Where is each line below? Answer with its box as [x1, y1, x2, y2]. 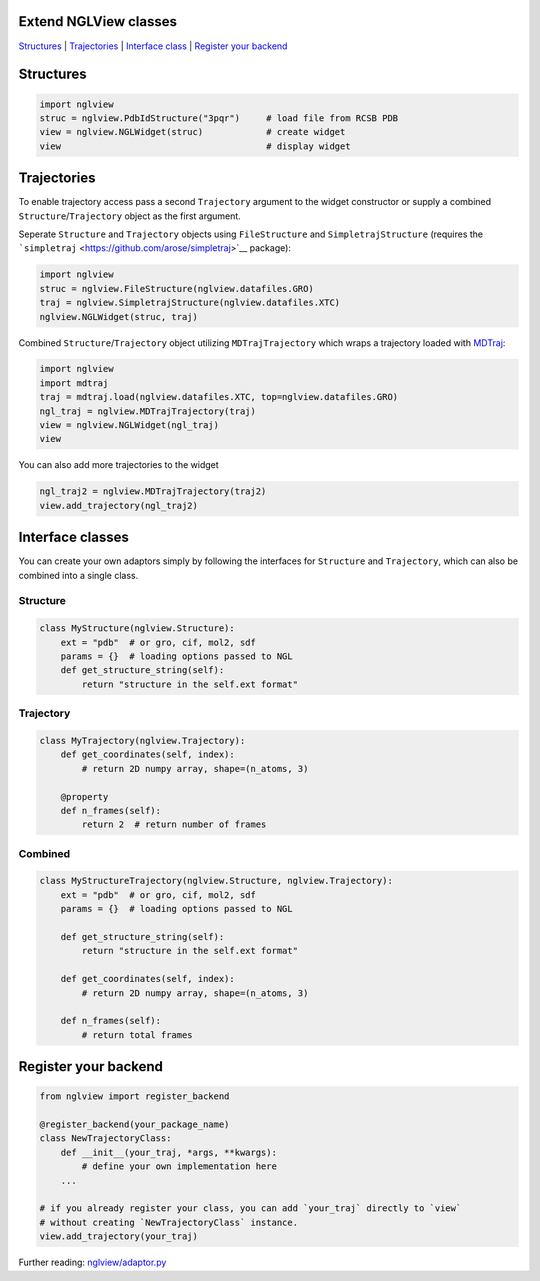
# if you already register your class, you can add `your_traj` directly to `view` [39, 1203, 462, 1214]
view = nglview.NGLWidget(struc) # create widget [39, 126, 346, 138]
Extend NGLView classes [18, 13, 177, 30]
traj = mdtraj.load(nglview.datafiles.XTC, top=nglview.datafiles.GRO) [39, 391, 399, 403]
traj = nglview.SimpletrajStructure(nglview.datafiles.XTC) [39, 297, 341, 309]
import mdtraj [39, 377, 109, 389]
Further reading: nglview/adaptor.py [18, 1256, 167, 1269]
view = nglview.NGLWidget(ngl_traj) [39, 420, 220, 431]
